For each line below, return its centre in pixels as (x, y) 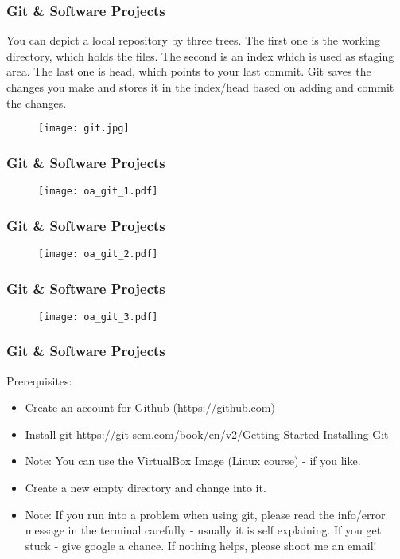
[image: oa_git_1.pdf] (98, 192)
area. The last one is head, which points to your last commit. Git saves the (189, 71)
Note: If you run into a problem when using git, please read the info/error (205, 514)
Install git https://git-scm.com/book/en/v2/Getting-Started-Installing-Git (207, 434)
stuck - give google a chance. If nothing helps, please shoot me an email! (201, 545)
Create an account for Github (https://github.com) (150, 407)
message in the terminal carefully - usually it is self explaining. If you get (203, 530)
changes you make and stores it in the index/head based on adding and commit (200, 87)
